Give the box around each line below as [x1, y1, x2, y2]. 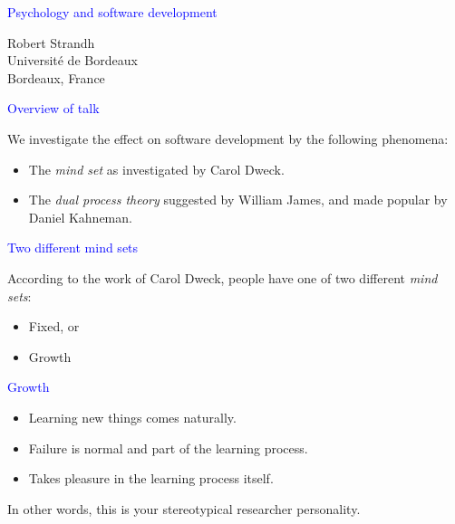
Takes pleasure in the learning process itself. [28, 469, 274, 488]
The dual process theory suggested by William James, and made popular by [28, 190, 448, 209]
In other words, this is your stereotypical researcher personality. [7, 499, 361, 518]
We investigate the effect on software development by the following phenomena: [7, 129, 449, 148]
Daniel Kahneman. [28, 207, 132, 226]
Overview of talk [7, 99, 100, 118]
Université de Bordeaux [7, 51, 138, 70]
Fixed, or [28, 317, 80, 336]
